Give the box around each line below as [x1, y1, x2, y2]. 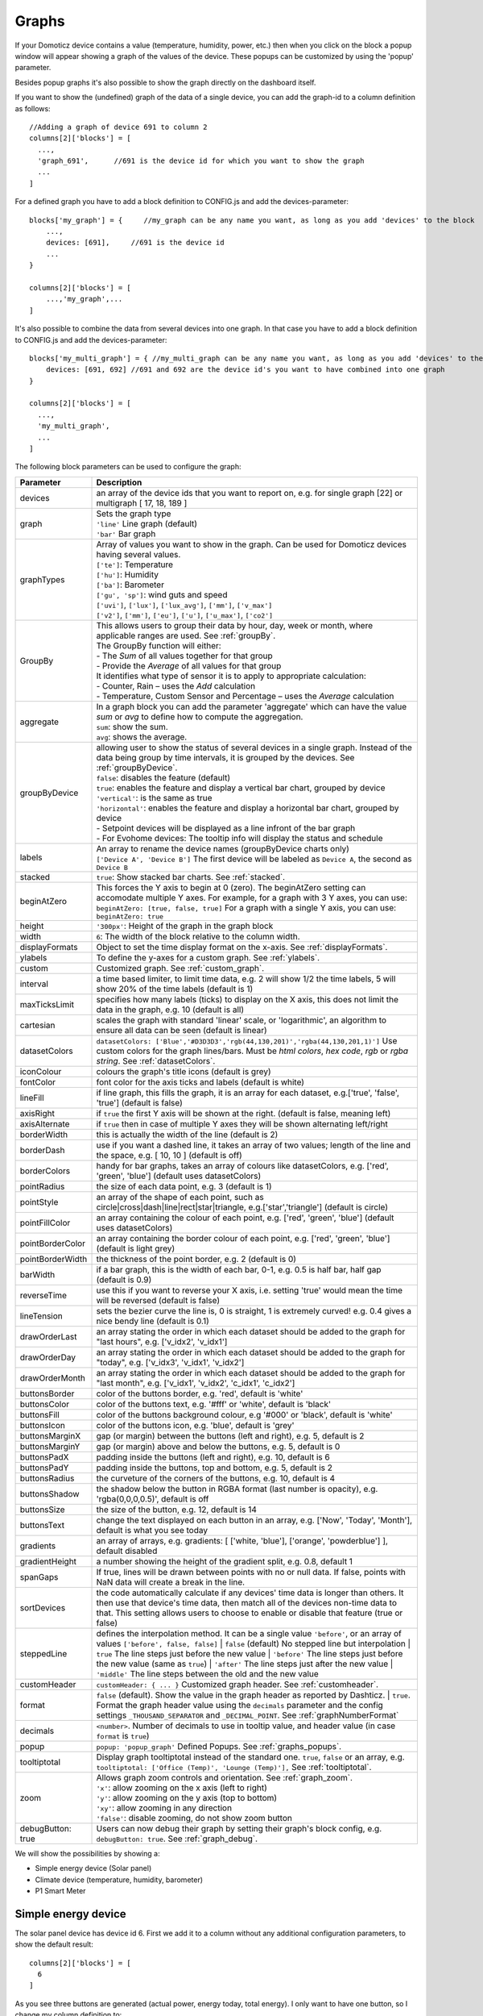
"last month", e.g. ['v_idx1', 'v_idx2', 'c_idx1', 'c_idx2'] [96, 1377, 295, 1389]
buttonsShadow [19, 1488, 80, 1499]
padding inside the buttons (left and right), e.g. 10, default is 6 [96, 1452, 330, 1463]
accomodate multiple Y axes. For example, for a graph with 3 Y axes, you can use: [96, 892, 408, 903]
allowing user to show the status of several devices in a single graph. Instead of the [96, 742, 412, 753]
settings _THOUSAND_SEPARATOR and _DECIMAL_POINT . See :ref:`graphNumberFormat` [96, 1710, 399, 1721]
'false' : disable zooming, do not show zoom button [96, 1812, 293, 1823]
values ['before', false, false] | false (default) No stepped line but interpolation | [96, 1638, 411, 1649]
